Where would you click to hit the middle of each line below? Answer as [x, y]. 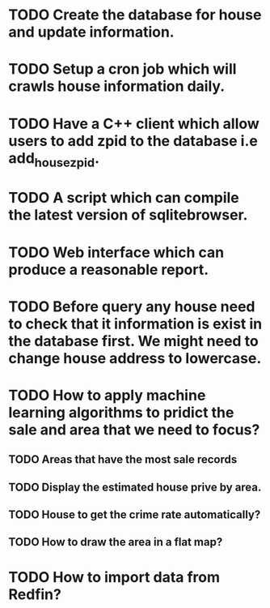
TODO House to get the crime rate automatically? [135, 515]
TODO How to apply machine [107, 395]
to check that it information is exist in [135, 324]
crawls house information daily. [117, 86]
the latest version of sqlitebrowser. [128, 215]
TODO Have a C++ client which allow [134, 124]
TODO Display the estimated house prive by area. [135, 487]
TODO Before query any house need [132, 306]
